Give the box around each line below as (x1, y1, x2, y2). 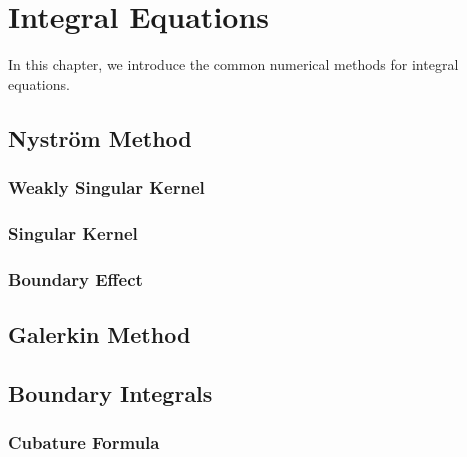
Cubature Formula (8, 430, 160, 455)
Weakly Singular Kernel (8, 175, 205, 200)
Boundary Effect (8, 266, 143, 291)
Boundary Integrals (8, 377, 213, 408)
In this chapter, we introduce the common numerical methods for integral (8, 54, 459, 75)
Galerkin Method (8, 319, 191, 350)
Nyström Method (8, 122, 192, 153)
